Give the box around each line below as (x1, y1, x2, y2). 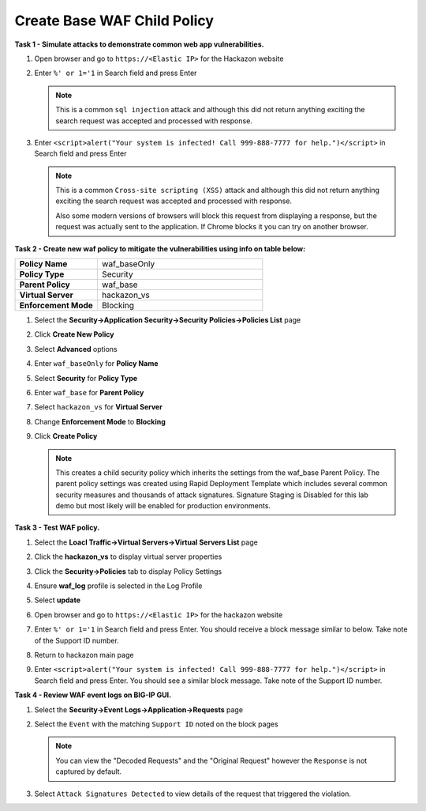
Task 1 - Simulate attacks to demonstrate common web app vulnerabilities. (14, 40, 264, 49)
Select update (34, 595, 81, 605)
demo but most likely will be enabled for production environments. (55, 501, 271, 511)
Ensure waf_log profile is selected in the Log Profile (34, 581, 203, 590)
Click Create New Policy (34, 330, 114, 339)
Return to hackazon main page (34, 651, 134, 659)
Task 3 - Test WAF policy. (14, 522, 100, 533)
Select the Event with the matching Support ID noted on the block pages (34, 719, 279, 729)
